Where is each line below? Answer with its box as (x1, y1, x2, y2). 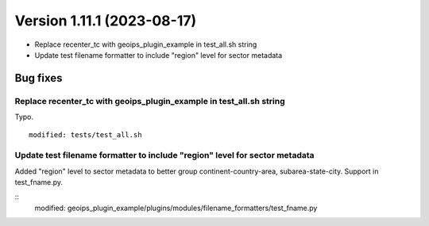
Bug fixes (14, 71, 63, 85)
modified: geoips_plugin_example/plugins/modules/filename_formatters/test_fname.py (34, 203, 318, 213)
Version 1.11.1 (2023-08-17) (14, 12, 197, 29)
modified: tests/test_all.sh (29, 131, 142, 140)
